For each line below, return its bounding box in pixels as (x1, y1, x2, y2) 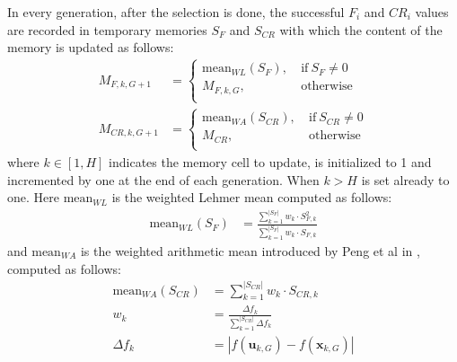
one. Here (7, 188, 59, 207)
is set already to (361, 170, 450, 189)
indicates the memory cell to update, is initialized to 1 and (109, 152, 432, 171)
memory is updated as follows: (7, 38, 174, 57)
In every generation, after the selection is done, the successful (7, 3, 345, 21)
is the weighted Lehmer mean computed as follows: (111, 188, 392, 207)
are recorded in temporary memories (7, 20, 207, 39)
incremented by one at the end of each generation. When (7, 170, 320, 189)
